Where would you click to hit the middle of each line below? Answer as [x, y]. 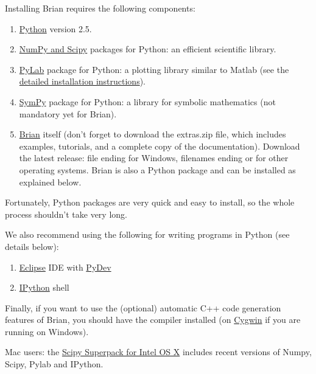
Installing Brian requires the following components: [100, 8]
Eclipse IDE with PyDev [65, 267]
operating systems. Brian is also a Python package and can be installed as [157, 169]
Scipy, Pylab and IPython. [54, 364]
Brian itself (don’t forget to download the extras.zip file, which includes [153, 134]
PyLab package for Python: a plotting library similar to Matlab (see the [154, 69]
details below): [32, 246]
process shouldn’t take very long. [66, 214]
